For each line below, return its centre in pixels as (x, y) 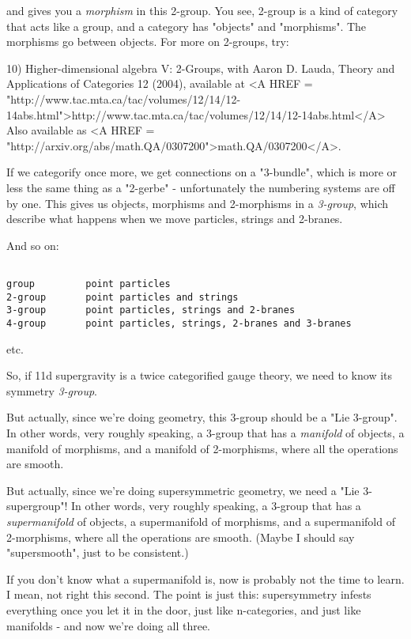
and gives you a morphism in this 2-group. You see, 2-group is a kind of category (202, 10)
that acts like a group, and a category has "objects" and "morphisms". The (187, 26)
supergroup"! (37, 506)
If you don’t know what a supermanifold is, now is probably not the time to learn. (205, 579)
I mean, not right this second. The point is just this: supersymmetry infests (189, 594)
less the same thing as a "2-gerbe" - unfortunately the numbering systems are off (201, 187)
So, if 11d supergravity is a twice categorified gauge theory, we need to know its (200, 375)
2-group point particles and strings (123, 297)
